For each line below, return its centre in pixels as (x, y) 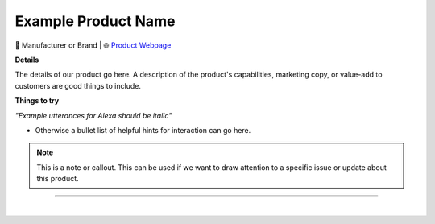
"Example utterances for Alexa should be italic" (93, 115)
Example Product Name (95, 21)
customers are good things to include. (78, 85)
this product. (58, 179)
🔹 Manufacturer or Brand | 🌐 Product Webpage (93, 45)
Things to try (37, 101)
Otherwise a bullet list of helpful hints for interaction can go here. (143, 130)
